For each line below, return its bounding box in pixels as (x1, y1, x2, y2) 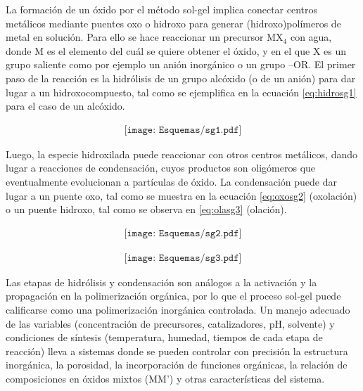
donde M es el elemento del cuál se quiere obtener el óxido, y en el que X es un (6, 43, 347, 58)
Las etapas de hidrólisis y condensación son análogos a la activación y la (6, 274, 317, 289)
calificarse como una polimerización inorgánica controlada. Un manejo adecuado (6, 302, 350, 316)
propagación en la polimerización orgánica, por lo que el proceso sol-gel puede (6, 288, 341, 303)
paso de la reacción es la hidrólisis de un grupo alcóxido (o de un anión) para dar (6, 70, 356, 85)
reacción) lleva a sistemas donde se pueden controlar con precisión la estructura (6, 343, 348, 358)
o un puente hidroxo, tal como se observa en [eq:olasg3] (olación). (6, 202, 287, 217)
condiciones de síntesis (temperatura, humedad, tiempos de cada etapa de (6, 330, 323, 345)
